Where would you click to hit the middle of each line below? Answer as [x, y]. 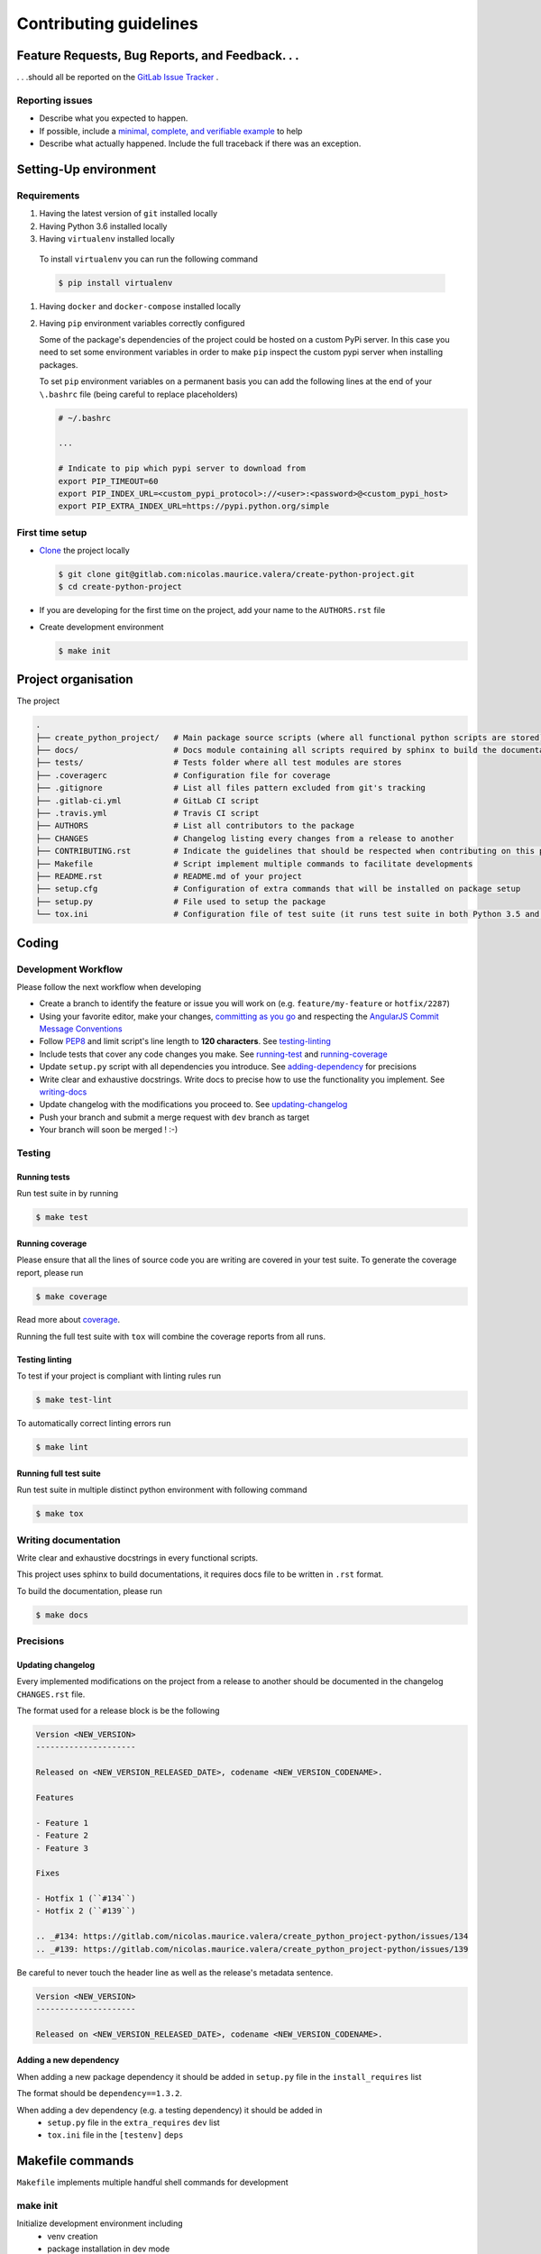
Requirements [48, 196]
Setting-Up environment [87, 169]
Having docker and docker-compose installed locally [140, 307]
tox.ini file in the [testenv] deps [115, 2135]
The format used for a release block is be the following [118, 1711]
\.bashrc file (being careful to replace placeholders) [138, 394]
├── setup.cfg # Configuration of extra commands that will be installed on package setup [278, 889]
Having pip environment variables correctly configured [142, 323]
